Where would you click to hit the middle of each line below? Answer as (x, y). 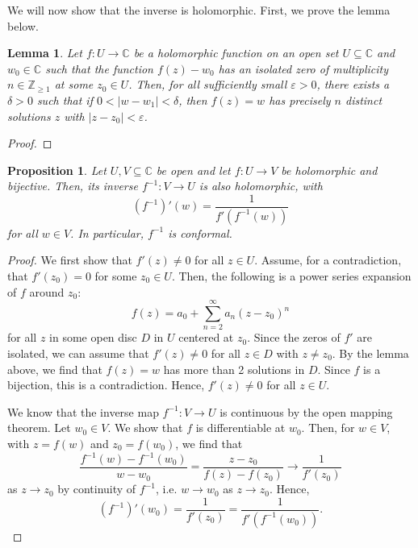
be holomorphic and (329, 170)
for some (116, 276)
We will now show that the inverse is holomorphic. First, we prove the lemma (199, 10)
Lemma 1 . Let (45, 53)
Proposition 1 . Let (57, 170)
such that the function (99, 68)
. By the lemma (370, 353)
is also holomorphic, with (261, 186)
